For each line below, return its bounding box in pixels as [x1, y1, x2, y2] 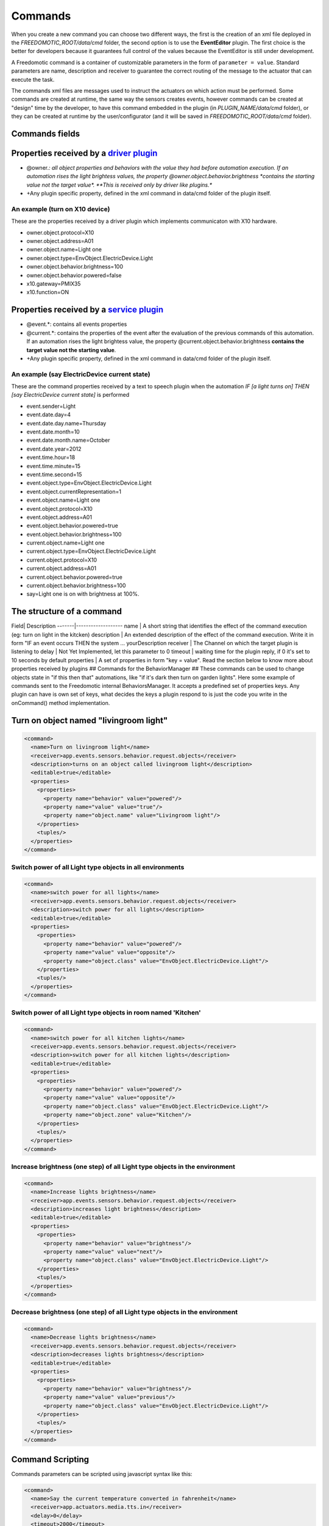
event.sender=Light [26, 402, 76, 410]
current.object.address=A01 [26, 565, 97, 572]
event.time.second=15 [26, 471, 82, 478]
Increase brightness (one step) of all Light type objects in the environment [11, 1163, 236, 1171]
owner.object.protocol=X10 [26, 229, 94, 236]
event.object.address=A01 [26, 513, 93, 521]
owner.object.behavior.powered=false [26, 272, 122, 279]
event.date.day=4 [26, 411, 71, 418]
